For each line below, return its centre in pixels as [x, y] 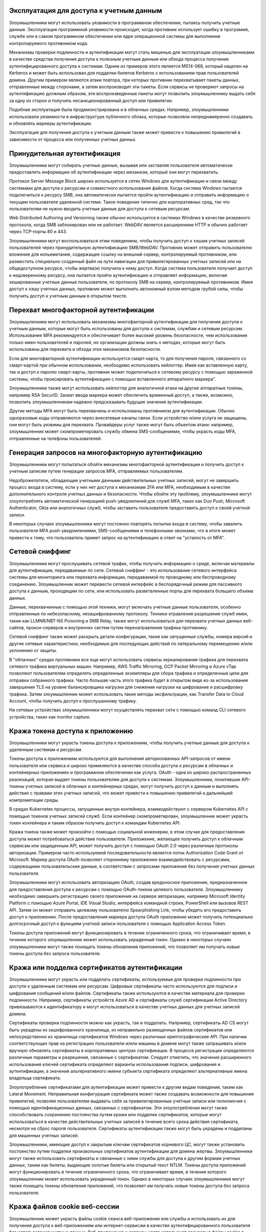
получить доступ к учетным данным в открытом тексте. [68, 296]
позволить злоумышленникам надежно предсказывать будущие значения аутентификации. [106, 402]
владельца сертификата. [35, 1078]
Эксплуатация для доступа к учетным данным [86, 11]
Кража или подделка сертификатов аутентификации [96, 968]
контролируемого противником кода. [49, 43]
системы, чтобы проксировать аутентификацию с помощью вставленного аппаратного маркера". [113, 379]
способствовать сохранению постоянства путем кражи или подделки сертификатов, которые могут [115, 1115]
